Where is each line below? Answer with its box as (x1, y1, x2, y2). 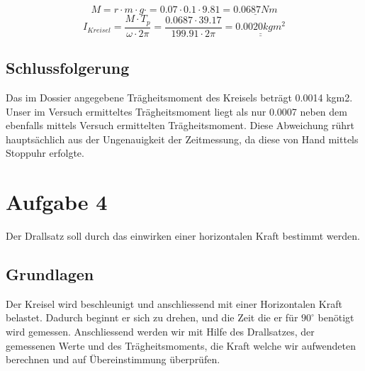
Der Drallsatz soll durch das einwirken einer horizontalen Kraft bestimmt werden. (6, 228, 360, 243)
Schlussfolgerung (6, 57, 130, 79)
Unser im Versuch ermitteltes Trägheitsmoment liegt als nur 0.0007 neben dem (6, 104, 347, 118)
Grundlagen (6, 262, 94, 284)
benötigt (318, 310, 354, 325)
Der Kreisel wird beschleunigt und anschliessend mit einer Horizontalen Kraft (6, 296, 342, 311)
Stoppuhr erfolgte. (6, 145, 84, 160)
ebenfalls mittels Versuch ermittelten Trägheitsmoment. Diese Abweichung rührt (6, 118, 354, 133)
